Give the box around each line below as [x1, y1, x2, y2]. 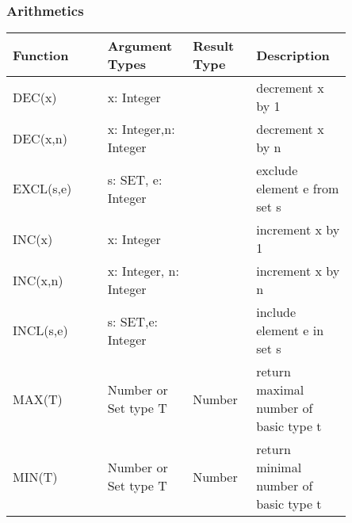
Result [193, 36, 235, 55]
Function [13, 45, 69, 64]
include [256, 303, 297, 322]
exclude [256, 161, 298, 180]
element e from [256, 179, 339, 198]
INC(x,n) [13, 270, 63, 289]
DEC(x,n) [13, 128, 67, 147]
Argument [107, 36, 173, 55]
